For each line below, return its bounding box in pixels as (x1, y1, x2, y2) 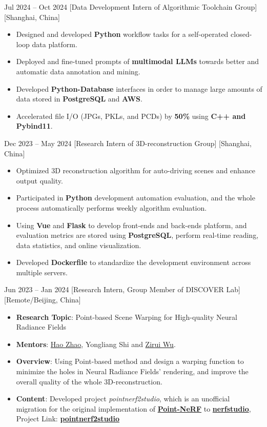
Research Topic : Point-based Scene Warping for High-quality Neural (16, 311, 237, 322)
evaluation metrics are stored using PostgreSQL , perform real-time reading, (16, 230, 259, 240)
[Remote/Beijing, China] (4, 294, 81, 305)
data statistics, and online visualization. (16, 239, 141, 250)
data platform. (32, 38, 77, 49)
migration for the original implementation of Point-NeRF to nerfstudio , (16, 403, 251, 414)
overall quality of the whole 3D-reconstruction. (16, 376, 162, 387)
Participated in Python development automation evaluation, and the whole (16, 192, 255, 203)
